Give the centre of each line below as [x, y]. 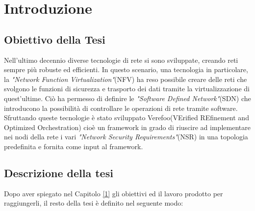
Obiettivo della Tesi [55, 39]
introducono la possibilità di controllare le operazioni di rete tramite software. [121, 108]
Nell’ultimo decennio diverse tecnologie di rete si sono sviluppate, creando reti [121, 60]
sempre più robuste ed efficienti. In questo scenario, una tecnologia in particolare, [126, 69]
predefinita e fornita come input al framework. [74, 146]
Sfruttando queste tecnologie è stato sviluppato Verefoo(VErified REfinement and [127, 118]
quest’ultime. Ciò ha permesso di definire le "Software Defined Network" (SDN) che [127, 98]
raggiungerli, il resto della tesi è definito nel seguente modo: [94, 203]
